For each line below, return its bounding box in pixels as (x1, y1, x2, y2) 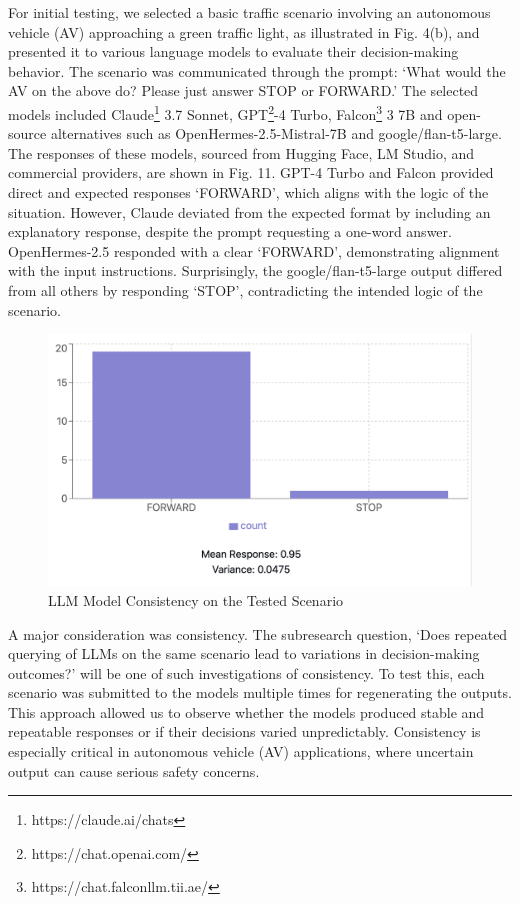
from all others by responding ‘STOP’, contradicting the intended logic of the (8, 279, 483, 300)
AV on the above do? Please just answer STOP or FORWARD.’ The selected (8, 80, 479, 101)
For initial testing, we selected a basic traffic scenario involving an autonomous (8, 2, 491, 22)
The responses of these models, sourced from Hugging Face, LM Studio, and (8, 142, 475, 163)
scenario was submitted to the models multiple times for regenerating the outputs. (8, 682, 512, 703)
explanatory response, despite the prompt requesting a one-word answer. (8, 221, 452, 242)
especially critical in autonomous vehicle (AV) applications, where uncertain (8, 741, 474, 762)
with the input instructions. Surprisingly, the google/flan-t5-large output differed (8, 260, 503, 281)
